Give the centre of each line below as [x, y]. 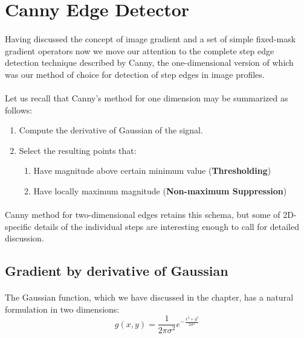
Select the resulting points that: [78, 150]
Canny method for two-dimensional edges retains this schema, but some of [143, 215]
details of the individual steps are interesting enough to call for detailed [167, 226]
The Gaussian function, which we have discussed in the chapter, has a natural [149, 297]
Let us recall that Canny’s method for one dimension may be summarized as [147, 97]
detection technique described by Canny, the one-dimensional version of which [149, 62]
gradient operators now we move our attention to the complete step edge [140, 50]
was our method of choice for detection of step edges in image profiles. [135, 74]
